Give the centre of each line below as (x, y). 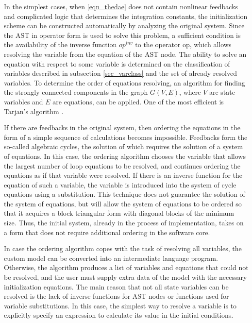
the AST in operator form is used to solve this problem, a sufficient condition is (122, 35)
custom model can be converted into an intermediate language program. (111, 258)
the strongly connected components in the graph (76, 92)
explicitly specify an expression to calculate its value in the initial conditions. (119, 315)
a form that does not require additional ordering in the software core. (107, 232)
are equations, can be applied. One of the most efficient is (138, 101)
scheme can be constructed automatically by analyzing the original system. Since (124, 25)
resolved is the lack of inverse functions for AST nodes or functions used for (117, 296)
